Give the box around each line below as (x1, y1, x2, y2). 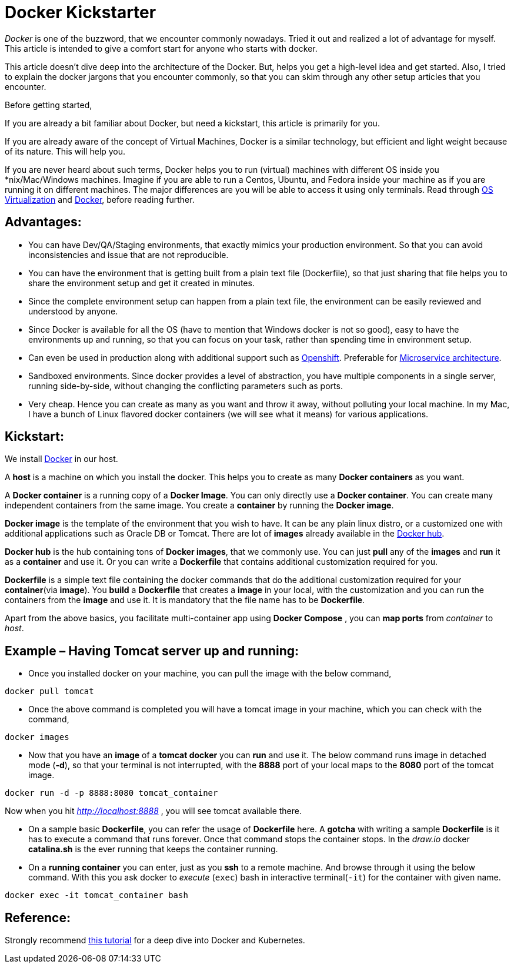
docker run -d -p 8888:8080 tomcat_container (5, 788, 218, 798)
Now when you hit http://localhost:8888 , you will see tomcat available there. (5, 806, 302, 816)
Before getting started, (5, 99, 92, 110)
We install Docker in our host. (5, 454, 118, 464)
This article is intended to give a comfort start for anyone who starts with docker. (5, 43, 318, 53)
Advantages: (5, 215, 82, 230)
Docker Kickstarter (5, 2, 156, 22)
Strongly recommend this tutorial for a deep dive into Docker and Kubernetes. (5, 935, 305, 946)
